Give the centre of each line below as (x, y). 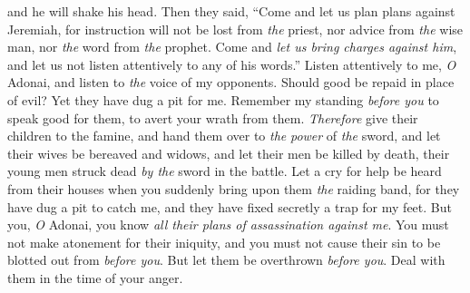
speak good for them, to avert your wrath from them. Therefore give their (213, 117)
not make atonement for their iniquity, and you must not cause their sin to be (224, 242)
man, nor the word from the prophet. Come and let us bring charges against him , (232, 47)
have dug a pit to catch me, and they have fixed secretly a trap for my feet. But (230, 206)
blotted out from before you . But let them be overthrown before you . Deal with (226, 260)
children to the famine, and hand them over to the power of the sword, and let (224, 136)
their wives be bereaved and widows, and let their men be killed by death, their (229, 153)
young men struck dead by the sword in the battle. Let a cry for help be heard (225, 171)
